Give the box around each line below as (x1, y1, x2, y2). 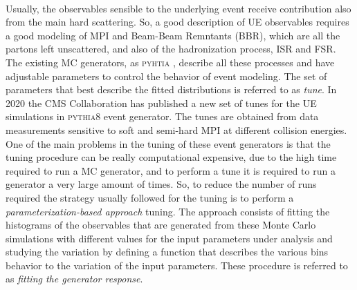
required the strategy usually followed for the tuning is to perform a (6, 190, 294, 204)
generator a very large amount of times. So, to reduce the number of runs (6, 177, 317, 191)
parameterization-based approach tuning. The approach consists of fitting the (6, 204, 330, 218)
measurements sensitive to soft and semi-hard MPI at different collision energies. (6, 122, 347, 137)
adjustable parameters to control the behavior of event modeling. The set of (6, 68, 327, 83)
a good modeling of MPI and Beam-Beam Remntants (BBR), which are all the (6, 28, 340, 42)
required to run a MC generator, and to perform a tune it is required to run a (6, 163, 336, 177)
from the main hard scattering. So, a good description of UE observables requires (6, 14, 349, 29)
